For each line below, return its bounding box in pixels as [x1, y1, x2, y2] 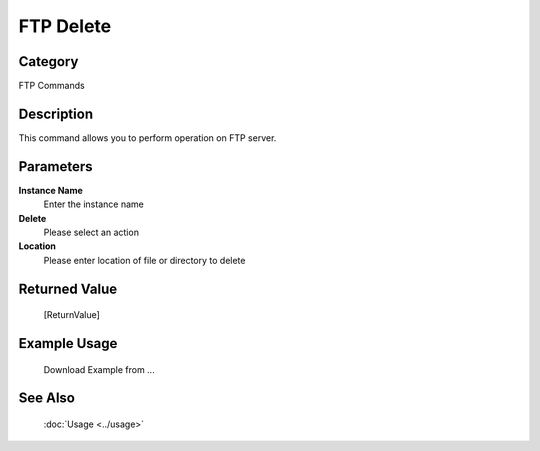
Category [18, 53, 79, 70]
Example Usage [18, 335, 118, 352]
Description [18, 105, 94, 122]
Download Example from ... [43, 363, 155, 375]
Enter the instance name [43, 198, 144, 210]
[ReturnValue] [43, 309, 100, 321]
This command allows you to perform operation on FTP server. [18, 131, 277, 144]
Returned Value [18, 280, 118, 297]
